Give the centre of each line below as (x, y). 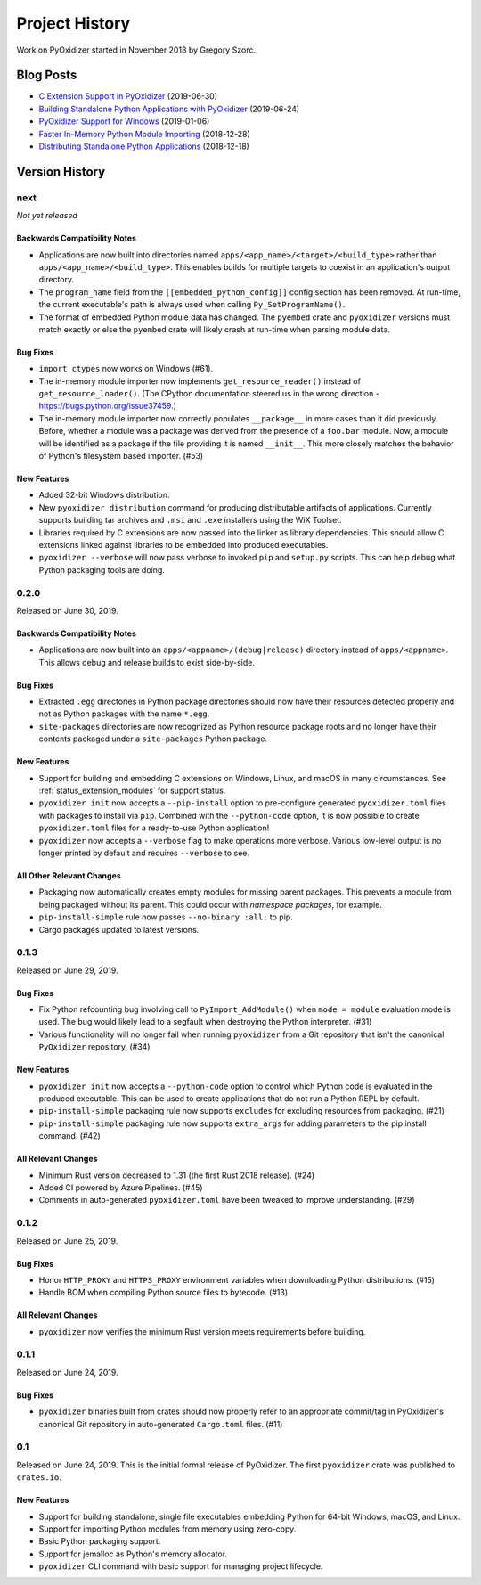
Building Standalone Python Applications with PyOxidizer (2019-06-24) (169, 109)
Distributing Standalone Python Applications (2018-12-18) (144, 146)
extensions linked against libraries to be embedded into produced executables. (183, 544)
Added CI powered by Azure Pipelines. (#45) (121, 1187)
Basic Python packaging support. (100, 1541)
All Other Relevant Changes (69, 875)
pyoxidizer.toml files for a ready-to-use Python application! (154, 828)
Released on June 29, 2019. (68, 970)
